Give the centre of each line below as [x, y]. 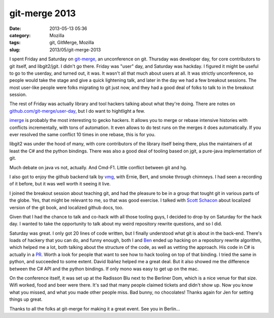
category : [20, 35]
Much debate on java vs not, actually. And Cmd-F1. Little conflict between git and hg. [98, 167]
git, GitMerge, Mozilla [72, 43]
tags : [15, 43]
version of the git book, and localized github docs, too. [66, 207]
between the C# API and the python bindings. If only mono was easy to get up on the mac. [104, 269]
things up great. [26, 299]
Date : [15, 28]
